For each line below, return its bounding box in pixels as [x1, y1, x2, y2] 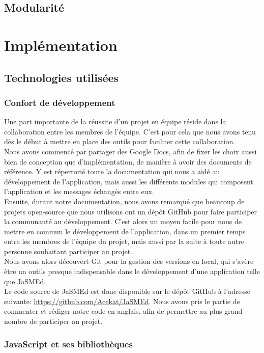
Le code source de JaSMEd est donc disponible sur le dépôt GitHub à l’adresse [4, 286, 250, 296]
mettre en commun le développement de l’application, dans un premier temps [4, 226, 246, 236]
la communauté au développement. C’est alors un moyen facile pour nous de [4, 216, 242, 227]
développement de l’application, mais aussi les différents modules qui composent [4, 176, 253, 186]
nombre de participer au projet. [4, 316, 103, 327]
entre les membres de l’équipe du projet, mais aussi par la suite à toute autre [4, 236, 244, 247]
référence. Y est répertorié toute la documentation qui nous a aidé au [4, 166, 220, 177]
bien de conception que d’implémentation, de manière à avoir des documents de [4, 156, 252, 167]
